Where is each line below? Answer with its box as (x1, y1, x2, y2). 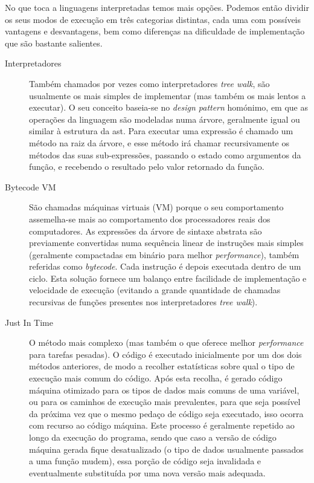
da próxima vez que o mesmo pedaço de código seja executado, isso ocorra (29, 407, 304, 420)
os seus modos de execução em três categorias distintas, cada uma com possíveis (5, 13, 301, 25)
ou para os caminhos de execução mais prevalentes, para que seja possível (29, 395, 301, 408)
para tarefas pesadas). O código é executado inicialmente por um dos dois (29, 348, 302, 360)
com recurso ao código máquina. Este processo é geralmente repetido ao (29, 419, 295, 432)
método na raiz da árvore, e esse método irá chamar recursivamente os (29, 136, 290, 149)
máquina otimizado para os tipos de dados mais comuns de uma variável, (29, 383, 300, 396)
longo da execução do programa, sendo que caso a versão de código (29, 431, 277, 443)
